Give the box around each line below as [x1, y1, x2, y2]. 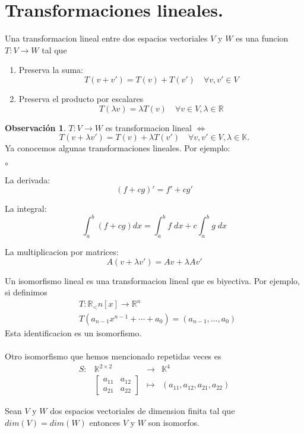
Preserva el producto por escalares [18, 92, 144, 104]
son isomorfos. [148, 416, 199, 428]
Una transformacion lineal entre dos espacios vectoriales [5, 32, 208, 44]
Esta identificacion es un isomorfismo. [5, 326, 142, 339]
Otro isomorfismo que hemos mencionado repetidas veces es [5, 350, 221, 362]
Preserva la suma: [18, 63, 83, 76]
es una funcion [236, 32, 289, 44]
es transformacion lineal [105, 121, 192, 133]
